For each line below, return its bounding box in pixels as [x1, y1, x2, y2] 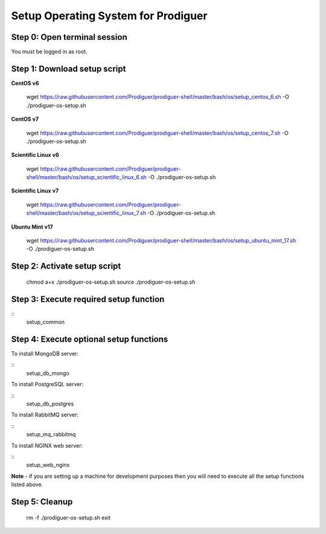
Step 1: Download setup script [11, 63, 126, 74]
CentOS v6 [11, 79, 39, 87]
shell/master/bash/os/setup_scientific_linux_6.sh [26, 174, 147, 181]
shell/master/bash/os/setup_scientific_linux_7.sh [26, 209, 146, 217]
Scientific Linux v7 [11, 187, 59, 194]
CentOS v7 [11, 115, 39, 123]
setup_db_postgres [26, 400, 74, 407]
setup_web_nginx [26, 462, 70, 469]
